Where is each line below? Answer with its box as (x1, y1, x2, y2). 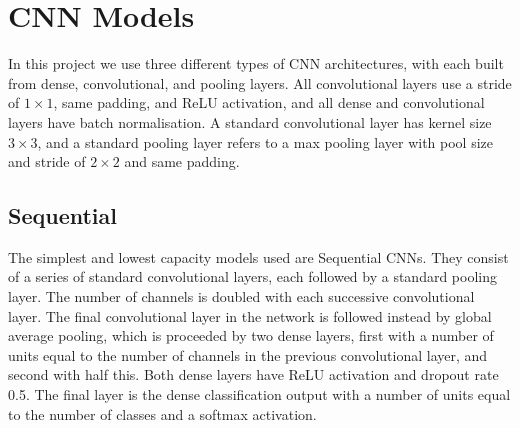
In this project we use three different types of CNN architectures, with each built (8, 53, 504, 74)
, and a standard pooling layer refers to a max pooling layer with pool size (37, 131, 494, 152)
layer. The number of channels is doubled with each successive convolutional (8, 286, 475, 307)
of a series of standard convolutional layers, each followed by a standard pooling (8, 266, 498, 287)
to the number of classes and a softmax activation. (8, 403, 317, 424)
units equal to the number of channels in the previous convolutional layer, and (8, 344, 488, 365)
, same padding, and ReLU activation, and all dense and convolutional (53, 92, 485, 113)
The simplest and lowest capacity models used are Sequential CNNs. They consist (8, 246, 509, 267)
